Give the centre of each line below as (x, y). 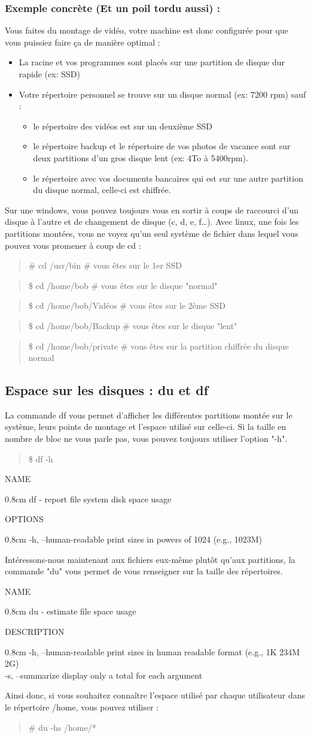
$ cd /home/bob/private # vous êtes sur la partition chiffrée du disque (158, 346)
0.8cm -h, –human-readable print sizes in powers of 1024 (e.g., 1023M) (134, 539)
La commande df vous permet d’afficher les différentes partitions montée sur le (149, 415)
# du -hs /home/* (62, 727)
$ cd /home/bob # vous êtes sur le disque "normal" (123, 285)
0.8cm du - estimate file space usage (71, 611)
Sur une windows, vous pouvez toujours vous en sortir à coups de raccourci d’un (152, 210)
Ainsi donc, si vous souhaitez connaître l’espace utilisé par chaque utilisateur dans (155, 695)
